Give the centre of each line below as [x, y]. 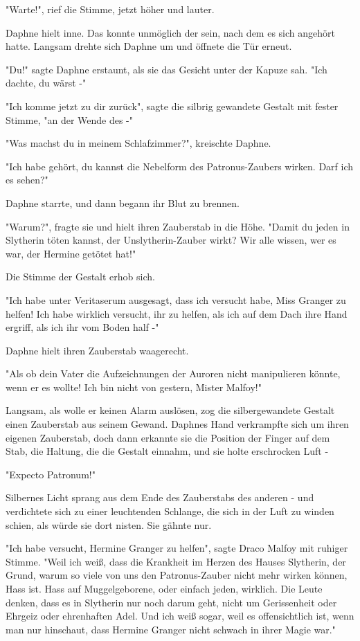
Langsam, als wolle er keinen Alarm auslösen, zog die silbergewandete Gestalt [170, 410]
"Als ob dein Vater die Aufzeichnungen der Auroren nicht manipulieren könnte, [173, 373]
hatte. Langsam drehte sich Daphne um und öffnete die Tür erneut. [149, 46]
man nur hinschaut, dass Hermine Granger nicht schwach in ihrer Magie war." [171, 629]
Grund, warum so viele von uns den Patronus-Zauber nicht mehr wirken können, [177, 575]
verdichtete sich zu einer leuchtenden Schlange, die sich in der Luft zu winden [170, 511]
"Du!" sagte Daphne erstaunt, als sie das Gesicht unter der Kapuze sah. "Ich [166, 69]
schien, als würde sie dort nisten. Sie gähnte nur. [109, 524]
